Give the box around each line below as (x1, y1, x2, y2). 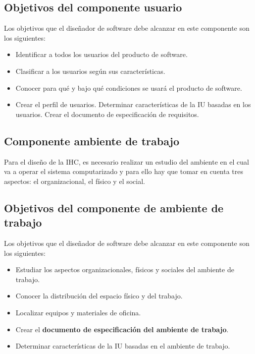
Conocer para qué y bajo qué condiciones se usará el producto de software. (15, 82, 242, 93)
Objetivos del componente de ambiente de (4, 200, 224, 215)
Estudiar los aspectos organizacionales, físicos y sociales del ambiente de (15, 264, 234, 275)
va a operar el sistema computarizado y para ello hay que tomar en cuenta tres (4, 166, 244, 177)
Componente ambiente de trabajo (4, 133, 180, 148)
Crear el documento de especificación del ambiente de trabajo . (15, 324, 229, 334)
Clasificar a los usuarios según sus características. (15, 65, 165, 76)
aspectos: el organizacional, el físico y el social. (4, 176, 145, 186)
